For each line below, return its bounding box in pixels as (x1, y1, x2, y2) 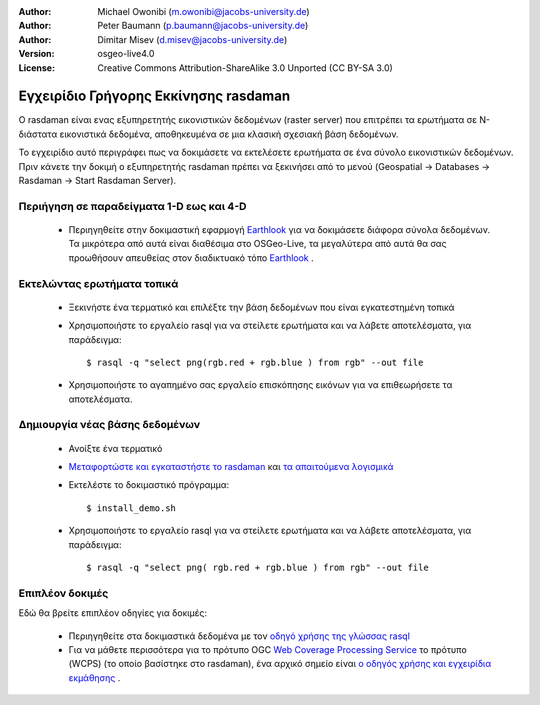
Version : (18, 48, 55, 60)
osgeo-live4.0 (97, 48, 155, 60)
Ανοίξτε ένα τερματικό (68, 442, 163, 454)
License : (18, 61, 55, 74)
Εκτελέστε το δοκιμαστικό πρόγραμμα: (68, 479, 230, 491)
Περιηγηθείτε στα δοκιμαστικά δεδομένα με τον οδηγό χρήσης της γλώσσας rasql (68, 630, 410, 642)
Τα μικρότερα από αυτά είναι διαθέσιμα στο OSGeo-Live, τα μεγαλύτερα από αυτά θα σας (68, 238, 447, 250)
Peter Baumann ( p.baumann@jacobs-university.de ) (97, 20, 309, 32)
